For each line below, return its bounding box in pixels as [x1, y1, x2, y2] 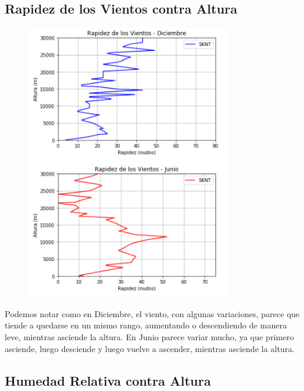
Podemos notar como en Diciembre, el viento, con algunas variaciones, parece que [5, 307, 300, 320]
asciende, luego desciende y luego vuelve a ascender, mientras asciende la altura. [5, 342, 295, 354]
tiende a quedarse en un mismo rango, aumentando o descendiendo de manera [5, 319, 287, 331]
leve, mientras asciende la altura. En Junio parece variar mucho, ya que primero [5, 331, 294, 343]
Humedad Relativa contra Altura [5, 371, 211, 389]
